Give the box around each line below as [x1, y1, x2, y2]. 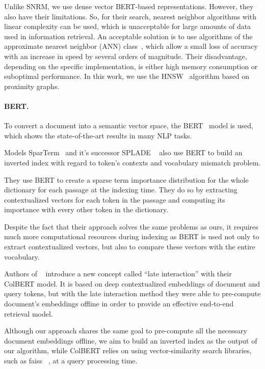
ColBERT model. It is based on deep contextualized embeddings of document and [4, 278, 260, 289]
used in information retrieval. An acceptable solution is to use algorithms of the [4, 31, 253, 41]
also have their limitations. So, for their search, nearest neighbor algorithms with [4, 11, 256, 21]
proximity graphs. [4, 80, 60, 91]
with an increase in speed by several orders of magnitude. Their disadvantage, [4, 50, 247, 61]
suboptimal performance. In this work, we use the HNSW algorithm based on [4, 71, 250, 81]
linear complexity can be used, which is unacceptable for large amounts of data [4, 21, 251, 32]
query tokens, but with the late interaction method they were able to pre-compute [4, 288, 261, 299]
